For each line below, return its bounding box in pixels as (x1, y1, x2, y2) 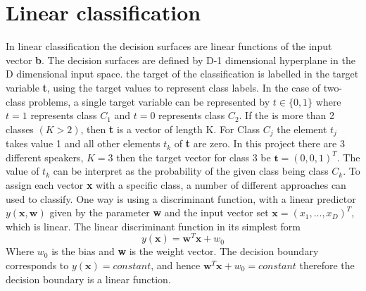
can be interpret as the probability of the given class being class (53, 163, 329, 178)
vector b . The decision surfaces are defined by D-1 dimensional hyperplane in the (6, 52, 355, 67)
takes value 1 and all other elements (6, 136, 160, 151)
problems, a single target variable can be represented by (28, 94, 270, 109)
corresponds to (6, 257, 69, 272)
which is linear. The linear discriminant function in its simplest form (6, 218, 301, 233)
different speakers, (6, 149, 84, 164)
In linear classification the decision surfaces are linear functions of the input (6, 39, 332, 54)
